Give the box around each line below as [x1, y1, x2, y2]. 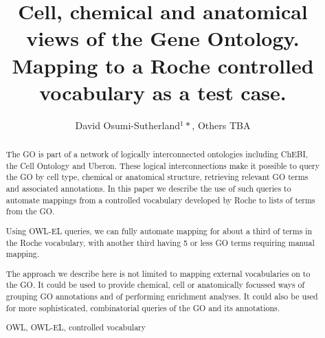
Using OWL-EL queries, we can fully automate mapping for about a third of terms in [5, 225, 313, 236]
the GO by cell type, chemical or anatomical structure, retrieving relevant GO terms [5, 171, 309, 183]
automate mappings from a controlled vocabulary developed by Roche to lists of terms [5, 194, 315, 205]
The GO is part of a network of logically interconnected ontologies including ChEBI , [5, 148, 309, 160]
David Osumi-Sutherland [75, 117, 180, 132]
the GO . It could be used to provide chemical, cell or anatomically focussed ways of [5, 279, 305, 291]
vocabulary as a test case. [39, 78, 287, 106]
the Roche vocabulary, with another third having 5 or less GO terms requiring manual [5, 236, 315, 248]
